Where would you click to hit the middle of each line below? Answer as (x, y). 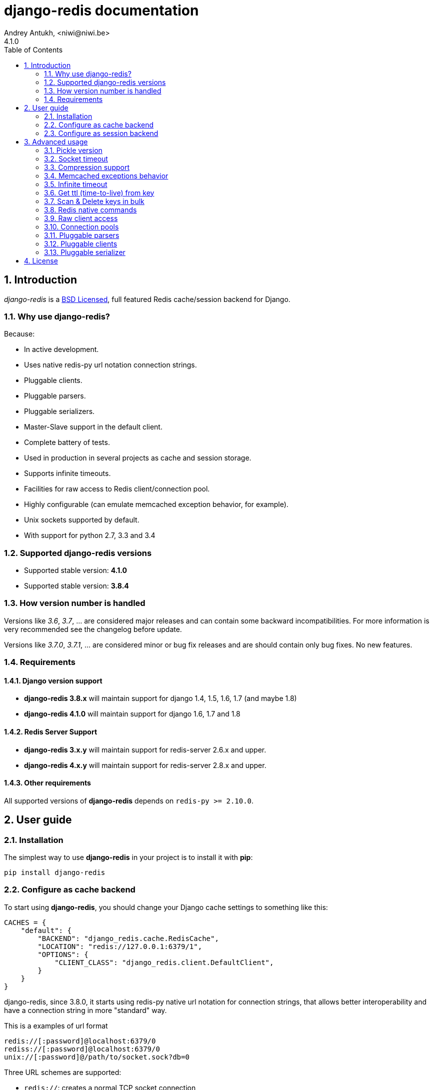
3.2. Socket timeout (76, 158)
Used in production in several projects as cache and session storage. (138, 458)
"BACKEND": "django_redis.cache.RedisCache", (128, 938)
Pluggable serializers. (59, 411)
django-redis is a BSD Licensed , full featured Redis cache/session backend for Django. (147, 299)
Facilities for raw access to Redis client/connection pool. (117, 489)
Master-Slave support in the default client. (93, 427)
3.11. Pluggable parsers (82, 235)
